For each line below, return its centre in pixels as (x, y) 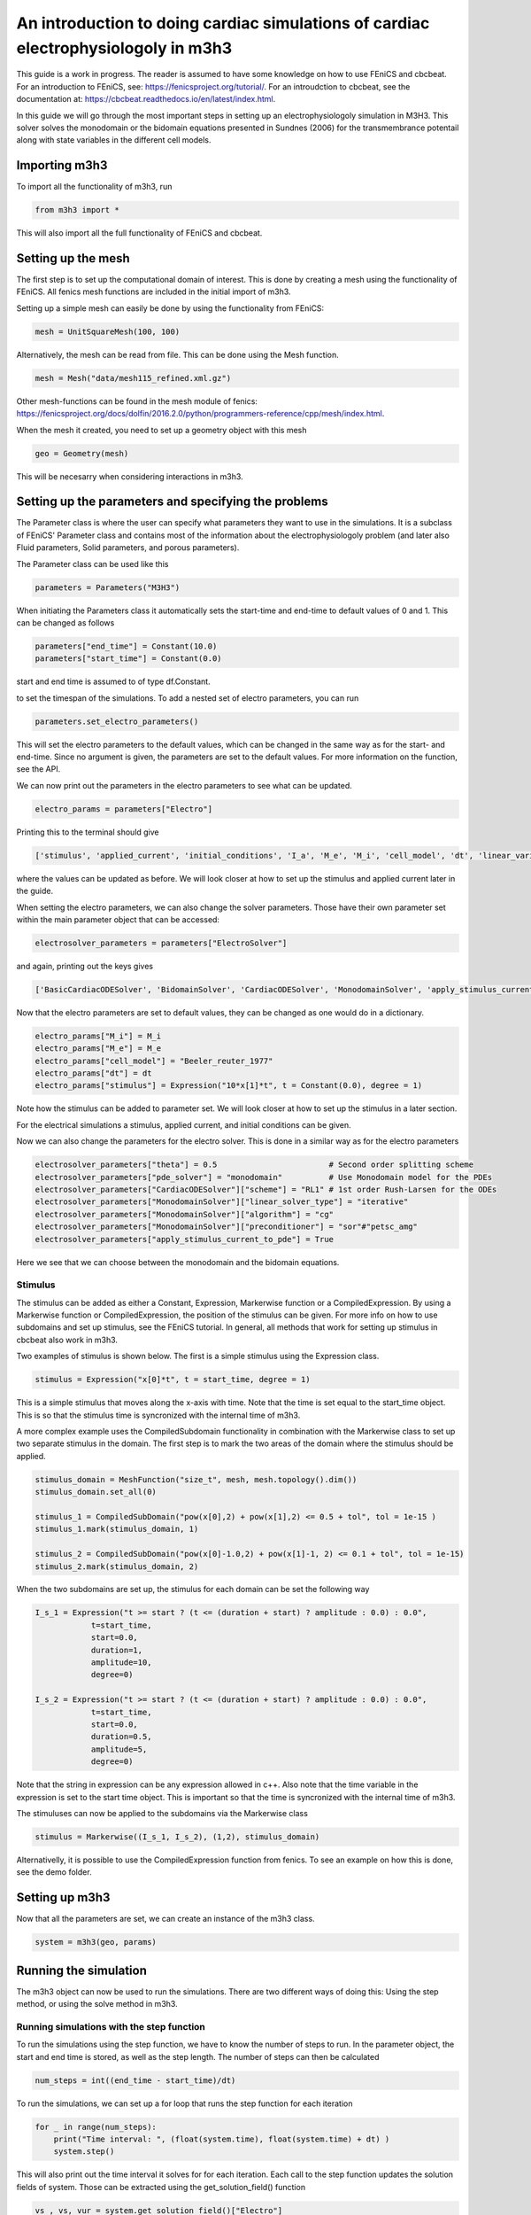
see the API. (38, 769)
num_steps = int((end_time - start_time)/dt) (135, 2080)
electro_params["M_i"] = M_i (98, 1036)
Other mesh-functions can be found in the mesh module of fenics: (137, 401)
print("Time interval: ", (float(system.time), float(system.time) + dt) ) (222, 2139)
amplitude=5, (119, 1749)
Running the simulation (82, 1970)
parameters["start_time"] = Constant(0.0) (128, 659)
